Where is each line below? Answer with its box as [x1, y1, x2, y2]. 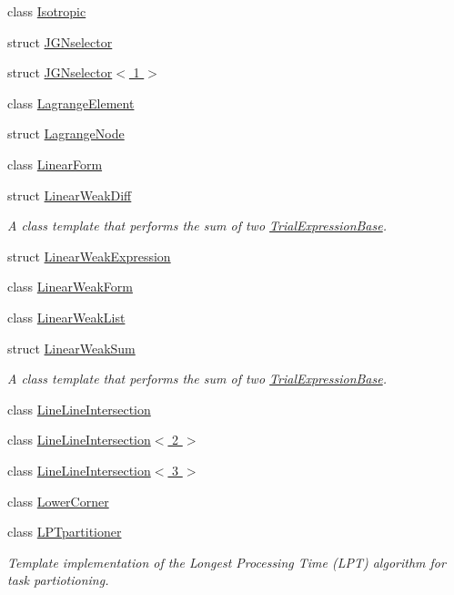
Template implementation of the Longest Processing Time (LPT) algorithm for [7, 552, 446, 571]
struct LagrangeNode [7, 124, 125, 143]
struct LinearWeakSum [7, 338, 136, 357]
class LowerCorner [7, 491, 109, 510]
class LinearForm [7, 154, 103, 173]
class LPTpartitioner [7, 522, 122, 541]
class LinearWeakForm [7, 277, 133, 296]
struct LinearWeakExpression [7, 246, 171, 265]
